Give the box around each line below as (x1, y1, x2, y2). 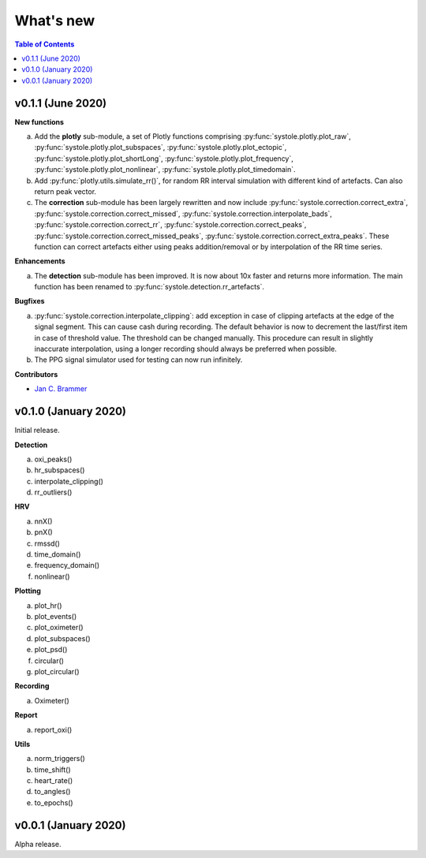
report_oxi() (34, 725, 73, 734)
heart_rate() (34, 776, 73, 785)
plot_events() (34, 611, 77, 621)
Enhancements (14, 256, 66, 266)
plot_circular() (34, 666, 80, 676)
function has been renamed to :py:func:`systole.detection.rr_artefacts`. (34, 282, 264, 292)
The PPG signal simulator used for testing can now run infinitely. (34, 355, 243, 364)
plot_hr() (34, 600, 62, 610)
